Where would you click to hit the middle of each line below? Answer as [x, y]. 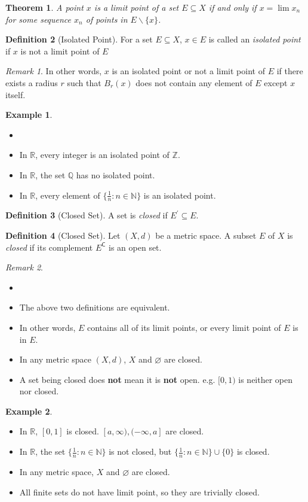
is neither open [266, 379]
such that [84, 82]
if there [290, 71]
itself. [16, 94]
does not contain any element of [194, 82]
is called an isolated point [255, 39]
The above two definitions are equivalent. [95, 307]
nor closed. [39, 391]
